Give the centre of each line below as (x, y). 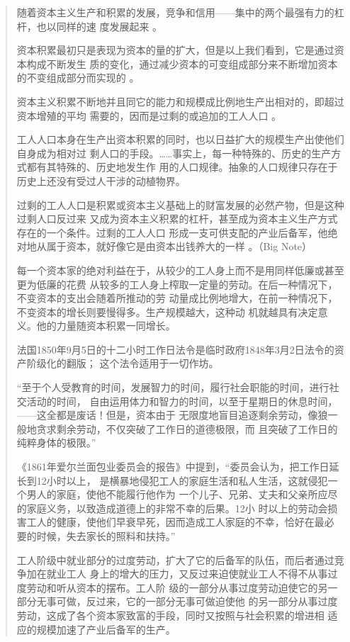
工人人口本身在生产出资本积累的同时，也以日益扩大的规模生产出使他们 (180, 139)
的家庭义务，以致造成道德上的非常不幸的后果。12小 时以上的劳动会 (172, 508)
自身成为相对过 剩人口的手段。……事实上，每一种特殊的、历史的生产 (174, 153)
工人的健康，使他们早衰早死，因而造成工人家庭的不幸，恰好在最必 (180, 522)
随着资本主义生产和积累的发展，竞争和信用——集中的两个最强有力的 (175, 12)
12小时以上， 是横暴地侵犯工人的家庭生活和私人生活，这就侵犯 (182, 480)
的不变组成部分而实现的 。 (78, 78)
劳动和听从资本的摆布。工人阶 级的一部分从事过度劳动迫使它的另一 (182, 587)
